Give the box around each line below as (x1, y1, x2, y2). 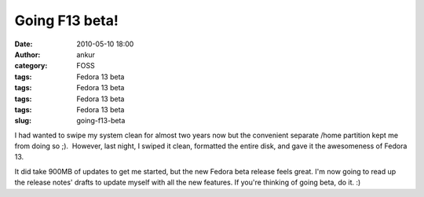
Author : (14, 49, 41, 59)
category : (14, 61, 48, 71)
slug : (14, 116, 31, 126)
